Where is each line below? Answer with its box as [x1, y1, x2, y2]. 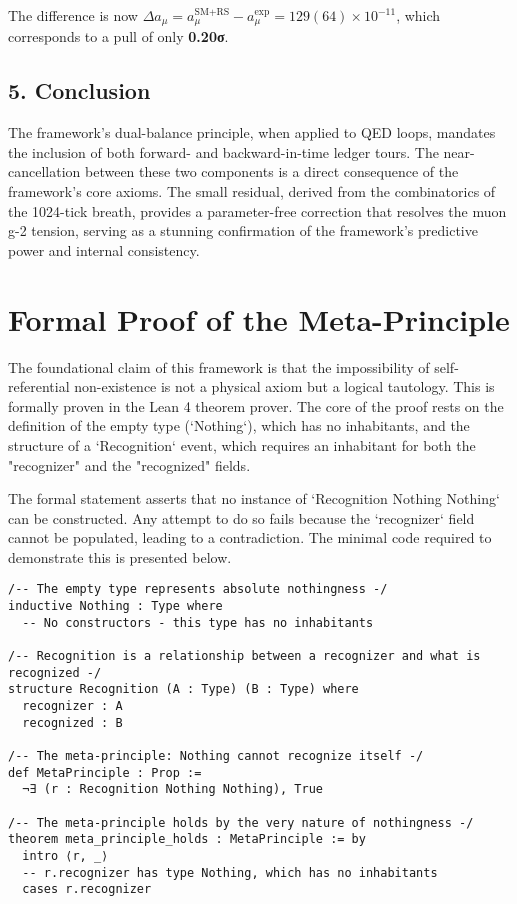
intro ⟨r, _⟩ [22, 848, 109, 863]
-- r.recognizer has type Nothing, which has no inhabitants [22, 865, 438, 880]
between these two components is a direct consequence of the [84, 161, 459, 182]
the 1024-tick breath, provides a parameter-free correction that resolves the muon [8, 200, 507, 221]
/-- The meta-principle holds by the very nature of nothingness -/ [8, 815, 474, 830]
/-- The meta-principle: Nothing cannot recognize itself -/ [8, 749, 424, 764]
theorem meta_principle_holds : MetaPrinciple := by [8, 832, 366, 847]
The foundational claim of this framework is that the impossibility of [8, 356, 430, 377]
